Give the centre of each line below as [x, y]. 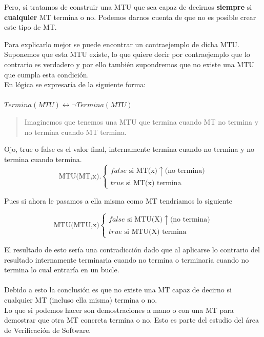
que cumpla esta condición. [47, 74]
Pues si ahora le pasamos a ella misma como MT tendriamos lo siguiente [118, 200]
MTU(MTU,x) [76, 225]
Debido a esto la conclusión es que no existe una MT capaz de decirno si [118, 290]
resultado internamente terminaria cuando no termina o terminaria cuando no [127, 259]
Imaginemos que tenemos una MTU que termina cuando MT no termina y [141, 121]
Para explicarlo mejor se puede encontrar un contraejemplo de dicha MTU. [122, 44]
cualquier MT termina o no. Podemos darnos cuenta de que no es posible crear [130, 17]
